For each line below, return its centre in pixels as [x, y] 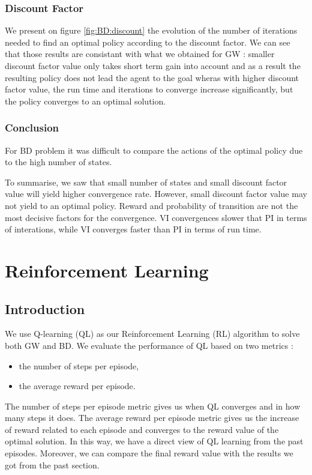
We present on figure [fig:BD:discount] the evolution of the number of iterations [151, 30]
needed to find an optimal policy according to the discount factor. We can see [148, 42]
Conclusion [32, 128]
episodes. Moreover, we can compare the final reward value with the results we [149, 453]
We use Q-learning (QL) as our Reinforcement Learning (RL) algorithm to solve [152, 334]
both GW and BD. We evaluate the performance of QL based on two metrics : [149, 345]
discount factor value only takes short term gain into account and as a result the [153, 65]
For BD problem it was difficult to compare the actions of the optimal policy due [154, 150]
